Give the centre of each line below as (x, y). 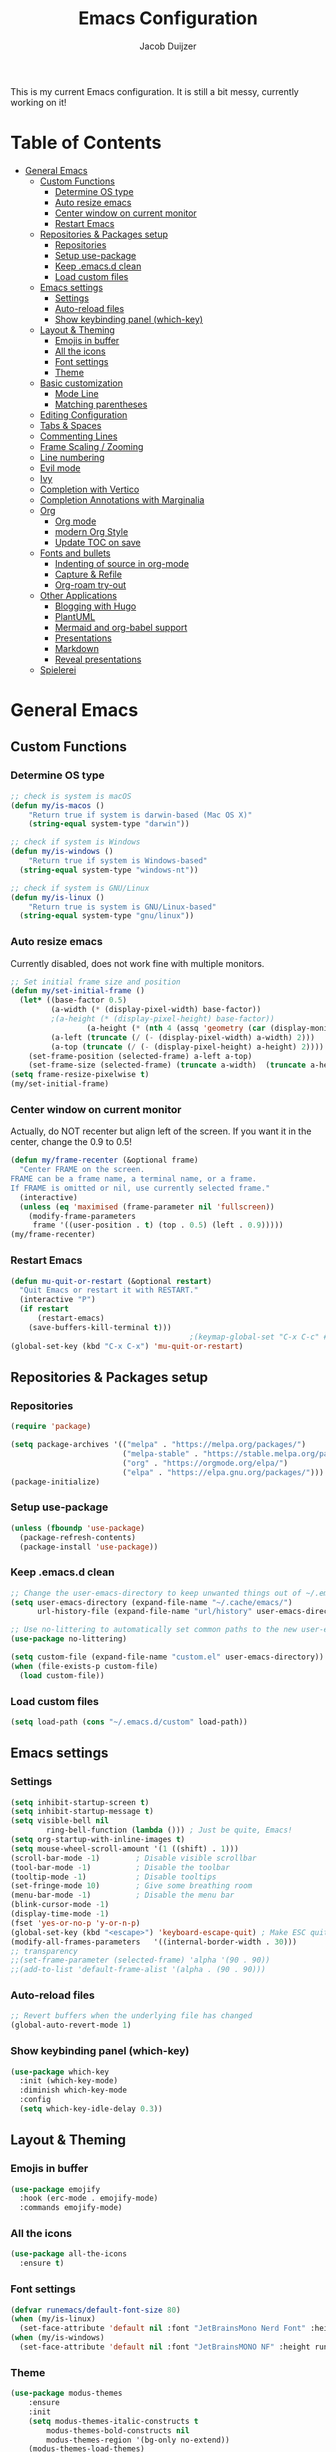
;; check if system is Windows (75, 842)
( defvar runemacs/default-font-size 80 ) (96, 2310)
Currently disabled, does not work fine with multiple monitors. (137, 963)
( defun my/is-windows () (62, 852)
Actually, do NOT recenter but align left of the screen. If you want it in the (161, 1131)
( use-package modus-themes (66, 2393)
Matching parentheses (101, 404)
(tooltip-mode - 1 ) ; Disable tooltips (113, 1877)
